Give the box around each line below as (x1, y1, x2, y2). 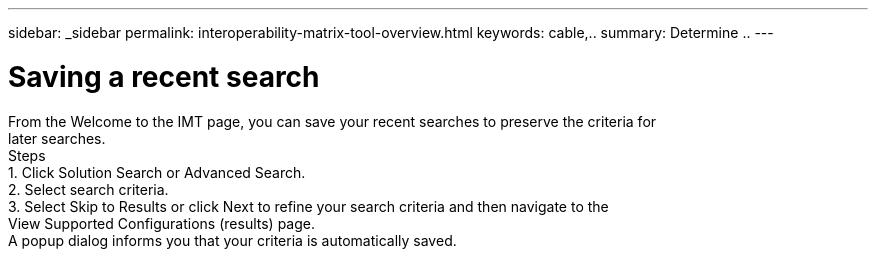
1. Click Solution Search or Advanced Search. (8, 163, 306, 181)
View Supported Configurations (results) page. (8, 214, 315, 232)
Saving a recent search (8, 59, 320, 94)
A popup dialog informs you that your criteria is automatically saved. (8, 231, 457, 249)
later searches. (8, 129, 106, 147)
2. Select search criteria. (8, 180, 169, 198)
